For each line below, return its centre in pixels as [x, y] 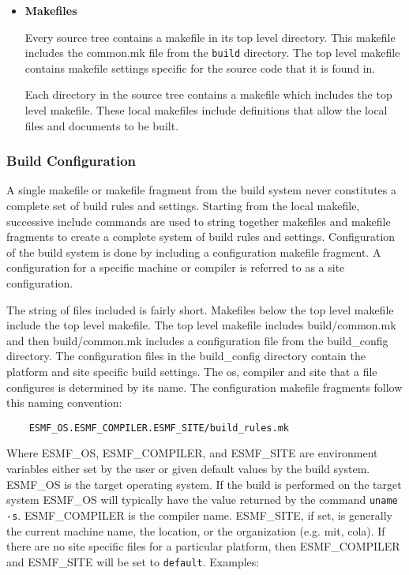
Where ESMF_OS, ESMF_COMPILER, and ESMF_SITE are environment [192, 453]
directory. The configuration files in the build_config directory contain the [186, 356]
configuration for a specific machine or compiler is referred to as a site [176, 267]
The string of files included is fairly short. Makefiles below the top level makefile [200, 309]
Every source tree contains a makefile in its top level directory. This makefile [210, 37]
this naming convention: [64, 402]
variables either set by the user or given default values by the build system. [188, 468]
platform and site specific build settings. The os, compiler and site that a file [192, 371]
